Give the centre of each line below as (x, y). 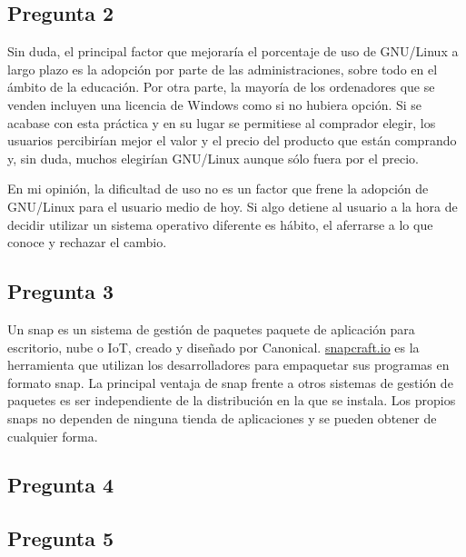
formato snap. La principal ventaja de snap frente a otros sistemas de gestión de (230, 382)
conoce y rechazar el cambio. (87, 242)
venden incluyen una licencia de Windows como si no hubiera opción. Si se (215, 104)
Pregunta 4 (61, 485)
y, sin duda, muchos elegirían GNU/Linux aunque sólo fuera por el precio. (213, 158)
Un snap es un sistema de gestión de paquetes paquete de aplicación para (211, 328)
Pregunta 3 (61, 291)
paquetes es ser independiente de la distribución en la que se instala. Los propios (232, 400)
